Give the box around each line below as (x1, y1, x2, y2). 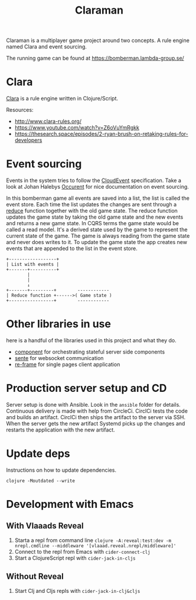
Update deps (6, 447, 71, 460)
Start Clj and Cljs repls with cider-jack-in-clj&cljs (14, 587, 141, 594)
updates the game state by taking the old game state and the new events (6, 213, 184, 220)
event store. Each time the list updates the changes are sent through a (6, 201, 177, 208)
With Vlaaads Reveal (6, 521, 84, 531)
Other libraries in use (6, 317, 111, 331)
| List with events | (6, 261, 60, 268)
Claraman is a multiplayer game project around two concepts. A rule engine (6, 37, 190, 44)
